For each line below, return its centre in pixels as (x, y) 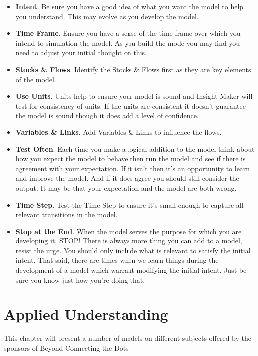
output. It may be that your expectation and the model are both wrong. (126, 187)
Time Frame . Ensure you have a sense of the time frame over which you (128, 33)
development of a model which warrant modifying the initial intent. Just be (131, 270)
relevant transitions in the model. (66, 214)
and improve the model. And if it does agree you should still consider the (127, 178)
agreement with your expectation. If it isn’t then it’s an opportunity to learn (133, 168)
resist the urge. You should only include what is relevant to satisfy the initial (133, 250)
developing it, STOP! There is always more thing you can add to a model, (129, 241)
